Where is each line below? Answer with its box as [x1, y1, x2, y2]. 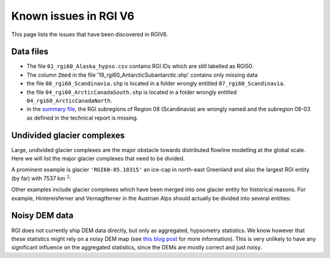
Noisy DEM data [11, 210, 73, 221]
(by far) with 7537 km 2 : [11, 174, 71, 182]
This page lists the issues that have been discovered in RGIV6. [11, 31, 168, 38]
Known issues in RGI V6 [11, 9, 134, 23]
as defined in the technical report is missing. [26, 114, 139, 121]
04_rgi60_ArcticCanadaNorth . [26, 97, 112, 104]
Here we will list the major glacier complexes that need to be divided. [11, 155, 185, 162]
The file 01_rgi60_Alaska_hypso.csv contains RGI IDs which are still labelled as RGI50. [26, 63, 254, 70]
